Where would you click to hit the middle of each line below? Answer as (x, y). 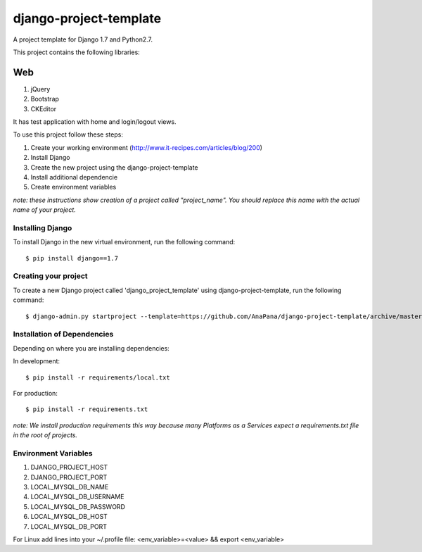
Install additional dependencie (74, 177)
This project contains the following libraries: (76, 52)
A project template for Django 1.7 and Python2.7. (83, 39)
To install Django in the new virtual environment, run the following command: (124, 242)
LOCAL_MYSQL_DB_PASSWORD (78, 506)
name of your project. (45, 210)
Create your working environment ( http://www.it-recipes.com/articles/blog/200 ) (147, 147)
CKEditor (44, 108)
